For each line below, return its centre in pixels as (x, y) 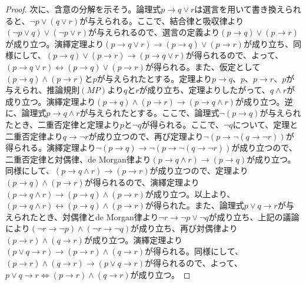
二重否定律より (34, 136)
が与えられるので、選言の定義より (154, 32)
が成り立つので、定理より (199, 170)
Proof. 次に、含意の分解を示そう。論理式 (83, 9)
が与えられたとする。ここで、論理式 (149, 113)
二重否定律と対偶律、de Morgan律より (78, 159)
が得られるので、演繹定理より (142, 182)
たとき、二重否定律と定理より (63, 124)
